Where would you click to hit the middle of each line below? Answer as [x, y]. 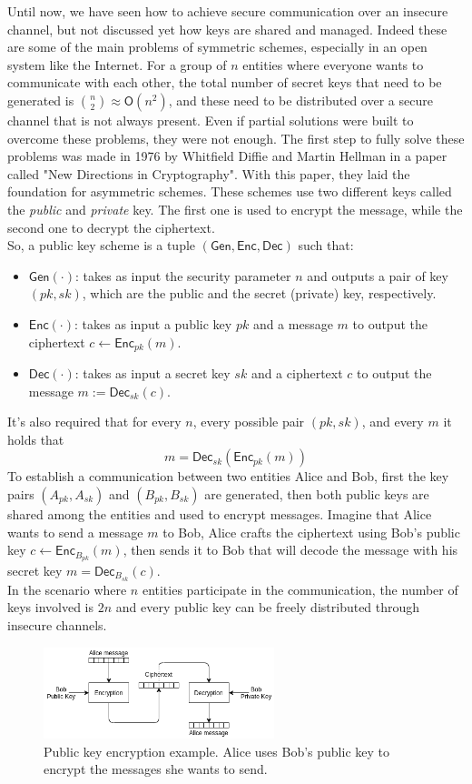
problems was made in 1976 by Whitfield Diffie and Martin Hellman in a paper [227, 156]
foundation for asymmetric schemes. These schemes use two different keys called [230, 191]
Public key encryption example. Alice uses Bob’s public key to [216, 751]
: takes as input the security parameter [183, 275]
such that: [326, 245]
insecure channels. [57, 625]
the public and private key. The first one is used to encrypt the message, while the [235, 209]
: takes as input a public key [153, 323]
